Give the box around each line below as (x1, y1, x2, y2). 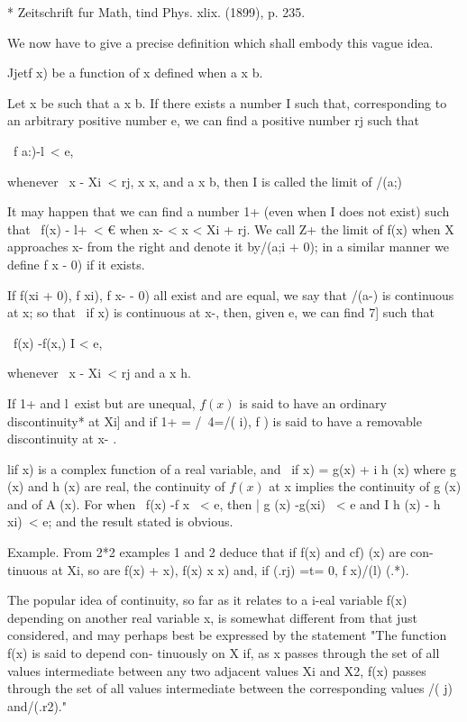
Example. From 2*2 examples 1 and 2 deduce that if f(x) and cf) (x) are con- (7, 543, 434, 562)
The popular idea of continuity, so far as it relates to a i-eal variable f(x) (7, 590, 407, 609)
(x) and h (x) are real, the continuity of (7, 477, 225, 496)
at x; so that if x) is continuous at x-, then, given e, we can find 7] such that (7, 303, 435, 322)
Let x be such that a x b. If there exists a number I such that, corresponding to (7, 93, 447, 112)
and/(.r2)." (7, 696, 67, 715)
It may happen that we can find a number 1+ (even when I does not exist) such (7, 202, 450, 221)
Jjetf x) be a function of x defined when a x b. (7, 63, 263, 82)
